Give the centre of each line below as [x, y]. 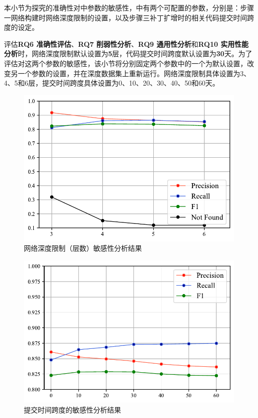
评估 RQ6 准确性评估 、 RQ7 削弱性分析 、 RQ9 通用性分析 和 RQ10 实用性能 [126, 44]
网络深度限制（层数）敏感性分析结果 [83, 248]
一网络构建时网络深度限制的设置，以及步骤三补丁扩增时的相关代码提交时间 [126, 17]
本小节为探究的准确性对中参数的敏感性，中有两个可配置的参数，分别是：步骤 [129, 7]
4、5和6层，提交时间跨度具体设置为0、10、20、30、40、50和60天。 [112, 83]
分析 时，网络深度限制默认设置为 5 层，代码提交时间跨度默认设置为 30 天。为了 [128, 53]
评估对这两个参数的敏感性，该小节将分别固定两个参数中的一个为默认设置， [126, 63]
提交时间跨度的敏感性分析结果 [72, 409]
